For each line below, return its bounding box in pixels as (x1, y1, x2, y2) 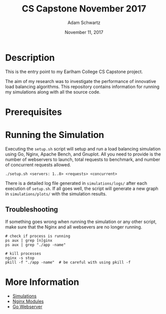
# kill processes (5, 251, 41, 256)
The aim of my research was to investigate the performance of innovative (5, 78, 156, 84)
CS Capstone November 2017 (21, 3, 146, 14)
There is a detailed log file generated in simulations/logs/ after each (5, 180, 147, 186)
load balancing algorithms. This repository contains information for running (5, 83, 160, 89)
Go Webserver (12, 303, 42, 309)
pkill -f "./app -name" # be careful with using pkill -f (5, 259, 131, 265)
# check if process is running (5, 233, 70, 238)
